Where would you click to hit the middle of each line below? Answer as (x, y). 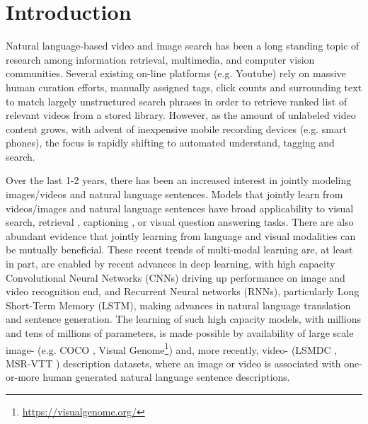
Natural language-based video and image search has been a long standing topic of (183, 46)
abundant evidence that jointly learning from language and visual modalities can (181, 235)
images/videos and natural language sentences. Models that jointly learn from (174, 194)
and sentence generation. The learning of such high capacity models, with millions (184, 319)
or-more (23, 377)
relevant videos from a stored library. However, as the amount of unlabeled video (181, 115)
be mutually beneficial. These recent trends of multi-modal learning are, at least (179, 250)
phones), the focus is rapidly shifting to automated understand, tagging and (170, 143)
